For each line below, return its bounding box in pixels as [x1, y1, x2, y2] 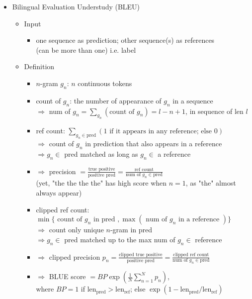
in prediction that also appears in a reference [85, 138, 222, 149]
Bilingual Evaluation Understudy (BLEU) [12, 1, 140, 11]
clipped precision [49, 251, 100, 262]
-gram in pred [110, 224, 153, 235]
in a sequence [172, 95, 213, 105]
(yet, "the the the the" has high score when [36, 178, 167, 188]
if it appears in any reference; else [109, 128, 212, 135]
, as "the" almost [185, 178, 236, 188]
